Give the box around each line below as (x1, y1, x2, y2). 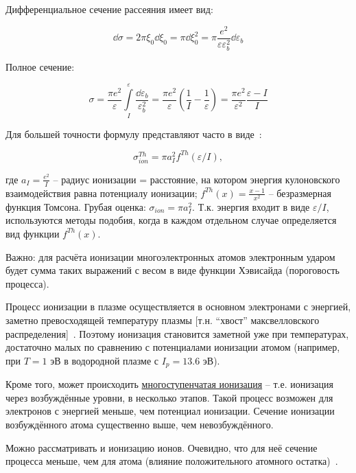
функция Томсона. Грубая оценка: (5, 199, 146, 214)
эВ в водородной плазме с (50, 353, 159, 367)
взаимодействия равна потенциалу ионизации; (5, 185, 198, 200)
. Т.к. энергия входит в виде (192, 199, 310, 214)
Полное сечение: (5, 59, 75, 73)
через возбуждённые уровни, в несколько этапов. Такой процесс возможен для (5, 390, 333, 404)
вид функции (5, 226, 60, 240)
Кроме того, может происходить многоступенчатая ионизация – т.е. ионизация (5, 377, 333, 391)
